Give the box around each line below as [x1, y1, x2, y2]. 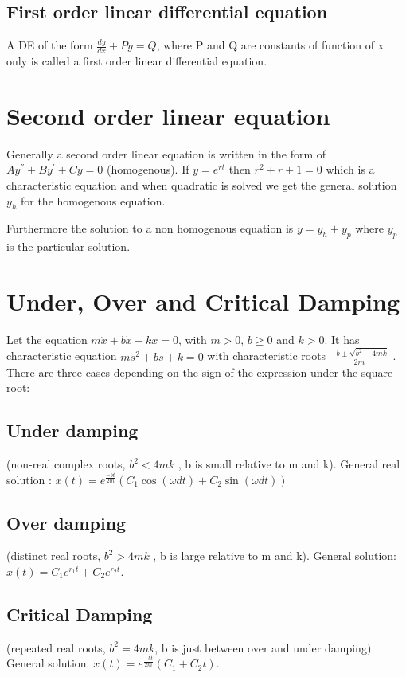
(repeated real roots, [6, 639, 106, 655]
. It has [324, 331, 360, 347]
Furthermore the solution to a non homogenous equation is [6, 220, 294, 237]
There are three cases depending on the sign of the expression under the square [6, 363, 393, 380]
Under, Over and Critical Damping [6, 284, 400, 317]
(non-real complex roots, [6, 456, 126, 472]
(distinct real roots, [6, 547, 101, 564]
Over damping [6, 510, 127, 534]
